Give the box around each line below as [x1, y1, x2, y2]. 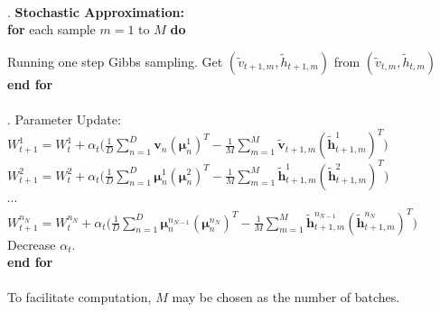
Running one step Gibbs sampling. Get [7, 51, 223, 70]
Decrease [7, 234, 56, 253]
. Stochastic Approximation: [7, 2, 185, 21]
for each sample [7, 20, 96, 39]
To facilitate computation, [7, 288, 152, 307]
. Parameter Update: [7, 109, 121, 128]
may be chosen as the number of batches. [172, 288, 400, 307]
